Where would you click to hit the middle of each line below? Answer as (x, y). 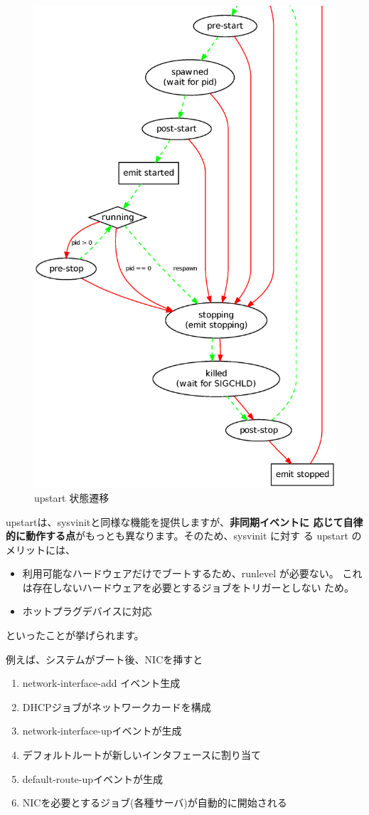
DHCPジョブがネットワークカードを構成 (117, 706)
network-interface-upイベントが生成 (102, 731)
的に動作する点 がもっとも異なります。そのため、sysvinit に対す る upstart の (184, 536)
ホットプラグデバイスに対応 (87, 611)
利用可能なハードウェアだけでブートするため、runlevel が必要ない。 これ (192, 573)
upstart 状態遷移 (72, 497)
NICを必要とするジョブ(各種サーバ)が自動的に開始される (155, 803)
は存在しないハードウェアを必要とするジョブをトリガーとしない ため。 (188, 587)
